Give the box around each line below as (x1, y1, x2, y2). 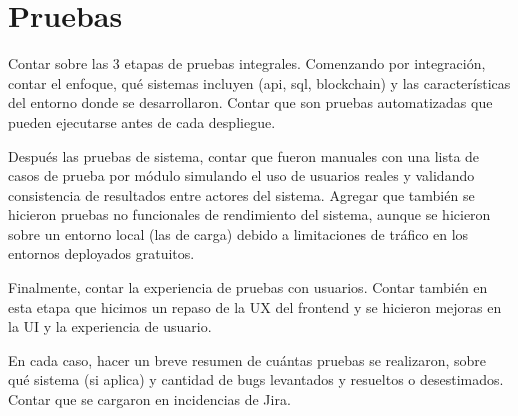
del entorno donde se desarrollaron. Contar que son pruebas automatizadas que (8, 92, 493, 113)
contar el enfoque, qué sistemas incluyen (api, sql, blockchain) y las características (8, 72, 511, 93)
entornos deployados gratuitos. (8, 243, 195, 264)
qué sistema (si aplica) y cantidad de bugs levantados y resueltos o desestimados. (8, 369, 504, 390)
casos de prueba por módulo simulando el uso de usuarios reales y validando (8, 165, 475, 186)
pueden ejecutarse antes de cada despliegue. (8, 111, 276, 132)
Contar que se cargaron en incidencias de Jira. (8, 389, 291, 410)
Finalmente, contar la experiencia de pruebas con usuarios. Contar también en (8, 277, 488, 298)
